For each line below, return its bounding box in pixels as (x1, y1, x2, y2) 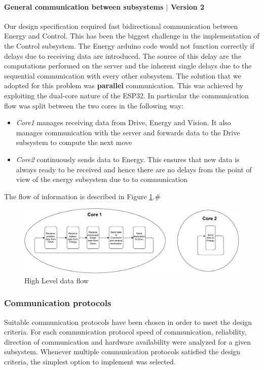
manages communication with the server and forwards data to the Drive (16, 127, 240, 137)
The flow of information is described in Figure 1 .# (4, 191, 161, 201)
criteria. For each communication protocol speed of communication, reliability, (4, 326, 247, 337)
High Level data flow (24, 275, 89, 285)
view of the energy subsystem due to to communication (16, 174, 187, 184)
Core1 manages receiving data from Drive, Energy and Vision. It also (16, 117, 231, 128)
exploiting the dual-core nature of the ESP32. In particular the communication (4, 90, 249, 100)
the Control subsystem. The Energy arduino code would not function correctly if (4, 40, 254, 51)
